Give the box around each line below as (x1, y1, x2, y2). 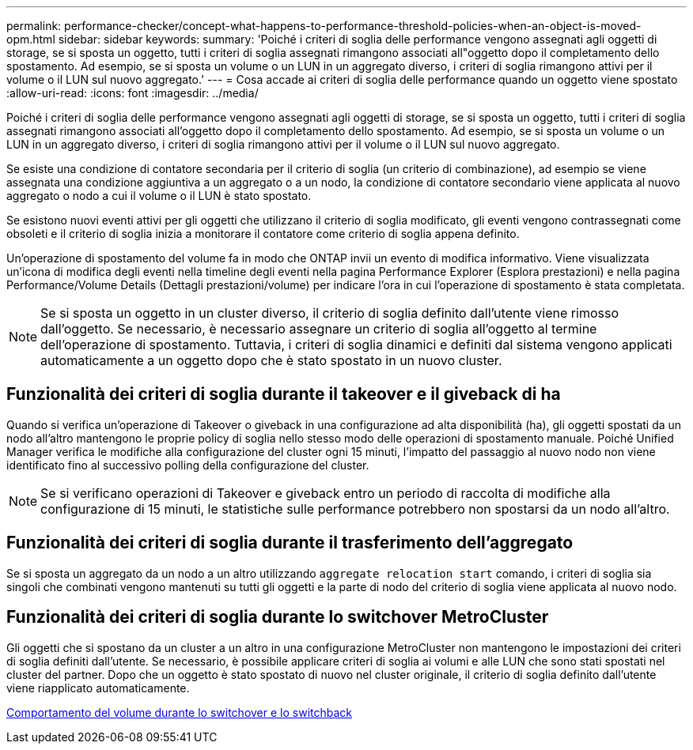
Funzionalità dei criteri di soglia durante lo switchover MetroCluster (6, 607, 549, 628)
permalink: (6, 19, 62, 32)
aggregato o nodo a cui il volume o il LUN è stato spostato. (6, 189, 312, 202)
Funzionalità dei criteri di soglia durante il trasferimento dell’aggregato (6, 533, 574, 553)
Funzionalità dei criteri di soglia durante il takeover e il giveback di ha (6, 384, 561, 405)
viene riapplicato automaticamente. (6, 680, 190, 695)
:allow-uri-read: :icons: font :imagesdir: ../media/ (6, 86, 259, 100)
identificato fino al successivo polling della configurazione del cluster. (6, 458, 369, 472)
